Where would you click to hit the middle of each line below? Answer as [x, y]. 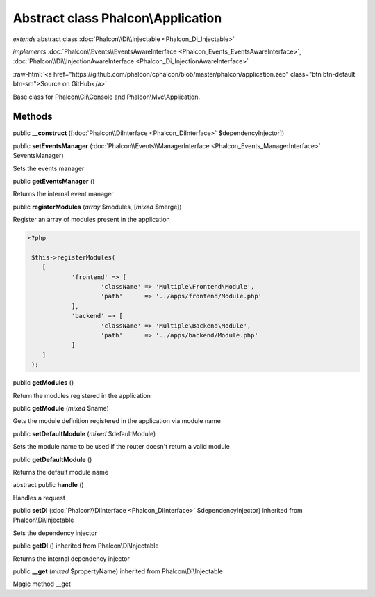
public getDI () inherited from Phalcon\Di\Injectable [86, 546]
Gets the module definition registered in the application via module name [117, 421]
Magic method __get [42, 584]
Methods [33, 117]
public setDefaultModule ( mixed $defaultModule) [84, 433]
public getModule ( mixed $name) [61, 408]
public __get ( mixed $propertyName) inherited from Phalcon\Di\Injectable [118, 571]
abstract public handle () [48, 485]
